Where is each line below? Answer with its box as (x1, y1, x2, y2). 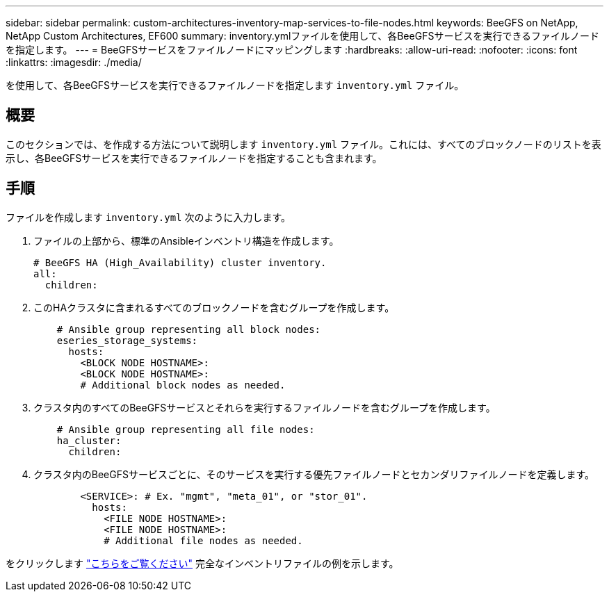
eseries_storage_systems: (56, 334, 198, 346)
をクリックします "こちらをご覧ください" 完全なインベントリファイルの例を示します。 (6, 557, 399, 569)
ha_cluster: (56, 434, 122, 446)
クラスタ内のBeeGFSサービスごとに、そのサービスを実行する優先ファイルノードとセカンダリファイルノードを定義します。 (33, 468, 595, 480)
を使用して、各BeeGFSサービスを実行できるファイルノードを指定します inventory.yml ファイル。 (6, 79, 464, 91)
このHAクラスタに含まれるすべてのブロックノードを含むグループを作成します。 (33, 301, 395, 313)
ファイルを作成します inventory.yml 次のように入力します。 (6, 211, 291, 223)
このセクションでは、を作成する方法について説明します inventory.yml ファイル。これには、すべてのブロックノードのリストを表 (6, 138, 601, 150)
